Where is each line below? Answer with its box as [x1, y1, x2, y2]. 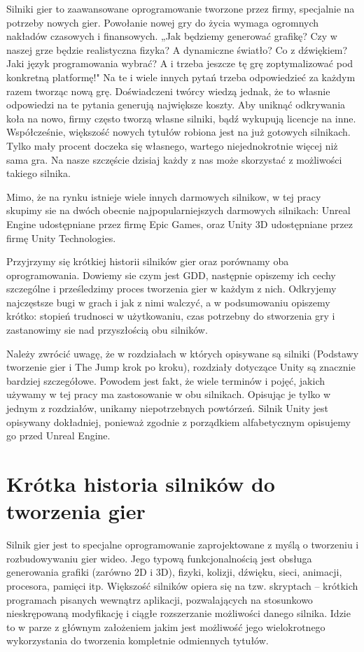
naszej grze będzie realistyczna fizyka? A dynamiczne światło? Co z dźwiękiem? [6, 42, 348, 57]
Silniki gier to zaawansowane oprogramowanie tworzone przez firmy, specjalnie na [6, 1, 355, 15]
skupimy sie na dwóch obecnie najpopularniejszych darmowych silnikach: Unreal [6, 203, 351, 218]
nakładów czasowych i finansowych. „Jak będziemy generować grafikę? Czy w [6, 29, 337, 43]
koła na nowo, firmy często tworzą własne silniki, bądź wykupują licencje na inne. [6, 111, 356, 125]
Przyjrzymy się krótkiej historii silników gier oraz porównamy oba [6, 254, 289, 269]
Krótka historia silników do [6, 469, 275, 497]
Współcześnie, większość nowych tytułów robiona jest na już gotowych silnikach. [6, 125, 351, 139]
